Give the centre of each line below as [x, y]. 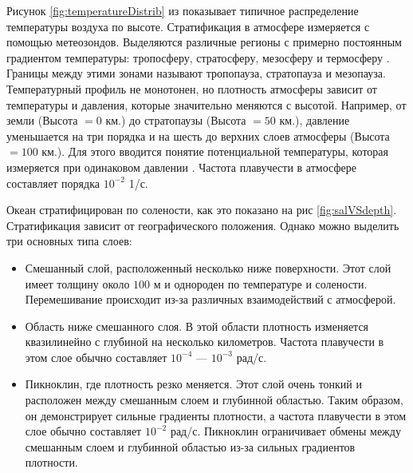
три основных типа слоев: [69, 241]
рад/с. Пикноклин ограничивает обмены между [285, 431]
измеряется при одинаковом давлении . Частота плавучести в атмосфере [181, 167]
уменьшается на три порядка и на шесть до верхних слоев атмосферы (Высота [198, 135]
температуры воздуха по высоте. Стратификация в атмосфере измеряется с [188, 26]
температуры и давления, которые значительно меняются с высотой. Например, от [206, 104]
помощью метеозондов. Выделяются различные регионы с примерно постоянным [204, 42]
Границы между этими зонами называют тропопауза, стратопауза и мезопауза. [196, 73]
